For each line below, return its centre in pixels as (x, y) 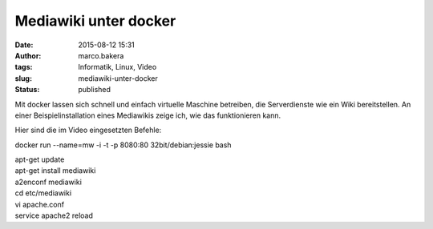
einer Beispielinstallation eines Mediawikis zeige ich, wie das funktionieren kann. (148, 115)
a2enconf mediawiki (48, 182)
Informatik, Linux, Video (117, 67)
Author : (28, 55)
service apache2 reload (54, 215)
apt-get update (40, 159)
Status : (27, 90)
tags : (24, 67)
